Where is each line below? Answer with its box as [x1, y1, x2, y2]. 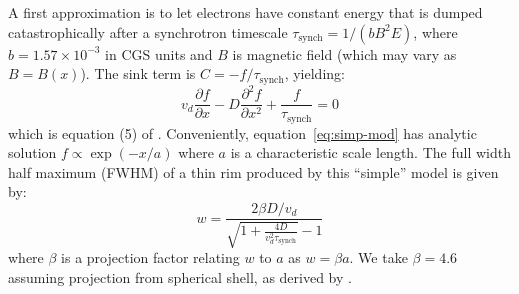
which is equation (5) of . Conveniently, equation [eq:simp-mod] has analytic [8, 122, 477, 143]
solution [8, 142, 57, 163]
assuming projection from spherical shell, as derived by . [8, 267, 352, 288]
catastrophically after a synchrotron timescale [8, 21, 288, 42]
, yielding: [284, 63, 345, 84]
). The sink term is [80, 63, 196, 84]
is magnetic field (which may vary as [232, 43, 457, 64]
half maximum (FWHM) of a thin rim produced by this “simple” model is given [8, 161, 499, 182]
